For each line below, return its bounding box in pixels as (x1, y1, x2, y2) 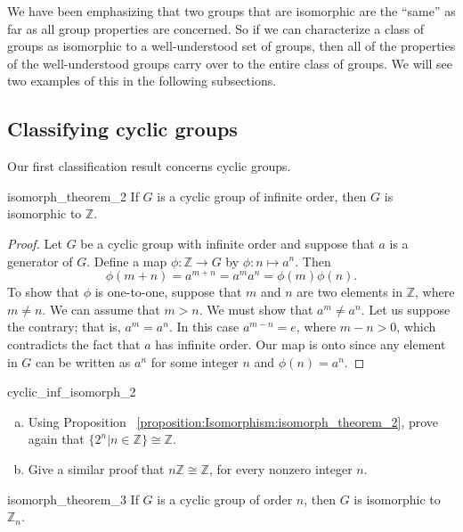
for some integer (150, 352, 239, 371)
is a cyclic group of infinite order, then (157, 186, 367, 205)
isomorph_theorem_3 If (7, 489, 139, 508)
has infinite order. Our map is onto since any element (155, 335, 446, 353)
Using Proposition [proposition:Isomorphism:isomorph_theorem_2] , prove (28, 412, 439, 430)
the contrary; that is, (7, 317, 121, 336)
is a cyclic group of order (157, 489, 293, 508)
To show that (7, 282, 79, 301)
